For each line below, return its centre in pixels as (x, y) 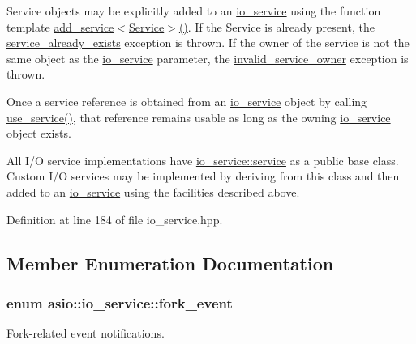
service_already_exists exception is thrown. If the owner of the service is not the (208, 42)
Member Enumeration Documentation (170, 263)
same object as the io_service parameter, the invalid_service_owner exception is (208, 58)
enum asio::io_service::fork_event (120, 302)
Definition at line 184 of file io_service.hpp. (115, 219)
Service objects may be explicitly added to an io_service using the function (194, 11)
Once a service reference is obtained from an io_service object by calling (187, 101)
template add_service (60, 26)
